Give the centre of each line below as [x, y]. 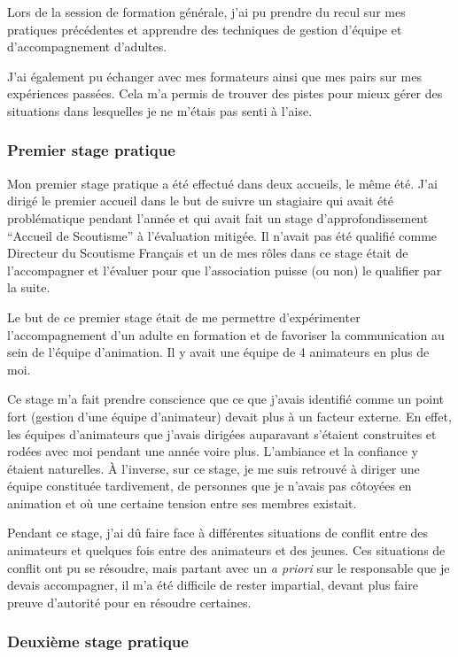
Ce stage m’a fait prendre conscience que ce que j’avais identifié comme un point [225, 399]
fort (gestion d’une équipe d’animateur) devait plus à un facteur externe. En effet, [229, 416]
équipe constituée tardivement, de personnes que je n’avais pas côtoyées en [210, 486]
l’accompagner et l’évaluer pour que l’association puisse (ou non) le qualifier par [225, 270]
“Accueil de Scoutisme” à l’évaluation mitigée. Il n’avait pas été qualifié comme [222, 235]
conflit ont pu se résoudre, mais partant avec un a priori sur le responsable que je [229, 567]
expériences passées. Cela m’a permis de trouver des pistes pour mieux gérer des [225, 93]
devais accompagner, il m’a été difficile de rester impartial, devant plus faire [213, 585]
